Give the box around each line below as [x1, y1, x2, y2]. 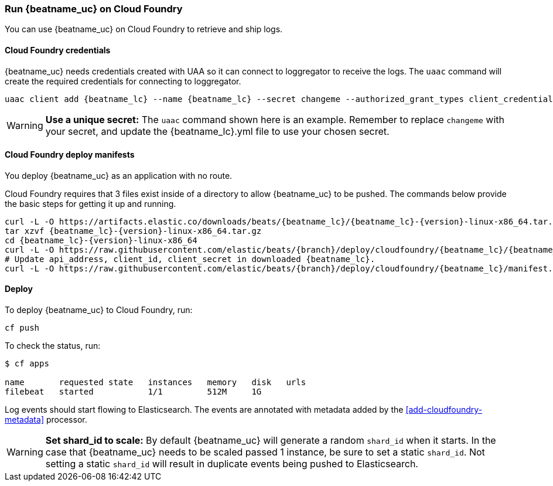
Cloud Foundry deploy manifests [5, 149, 135, 160]
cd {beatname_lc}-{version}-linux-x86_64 [5, 235, 197, 245]
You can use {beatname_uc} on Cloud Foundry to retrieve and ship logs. [5, 24, 283, 35]
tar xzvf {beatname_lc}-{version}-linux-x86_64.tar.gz [5, 226, 262, 236]
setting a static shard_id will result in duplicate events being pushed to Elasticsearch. [45, 458, 418, 470]
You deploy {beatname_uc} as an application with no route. [5, 170, 233, 181]
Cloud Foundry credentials [5, 45, 111, 55]
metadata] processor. [5, 414, 87, 425]
